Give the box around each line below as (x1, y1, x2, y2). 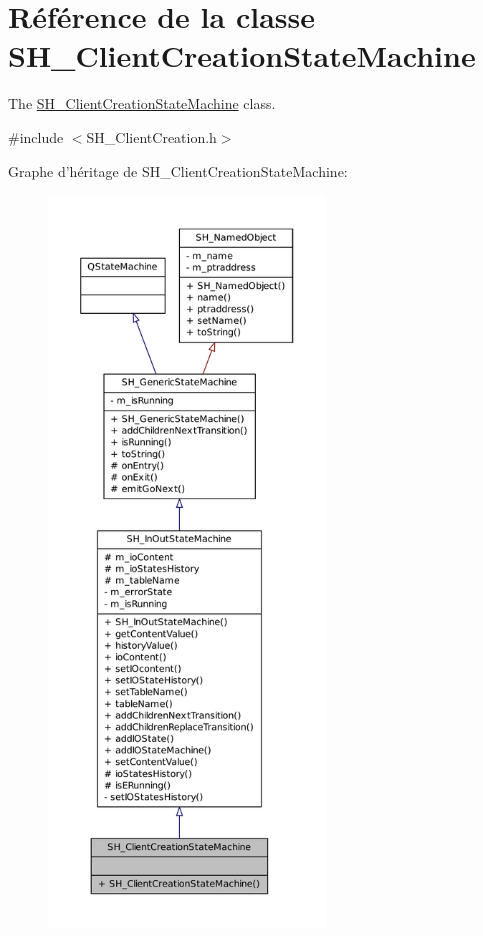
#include (8, 126, 64, 147)
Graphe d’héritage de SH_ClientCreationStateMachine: (8, 160, 348, 181)
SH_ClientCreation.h (86, 126, 217, 147)
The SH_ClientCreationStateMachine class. (8, 93, 276, 114)
